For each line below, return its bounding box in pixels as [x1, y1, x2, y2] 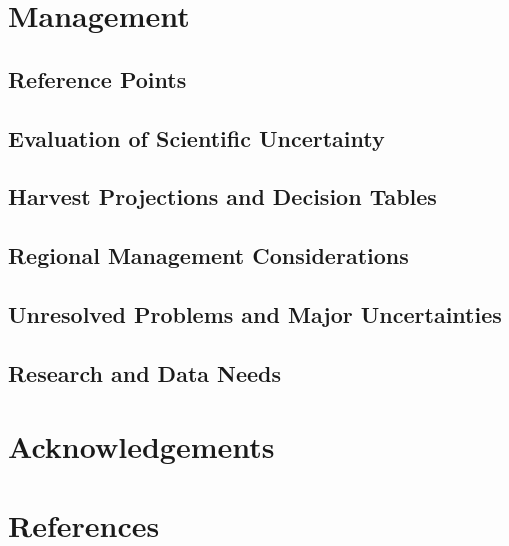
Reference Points [8, 63, 187, 94]
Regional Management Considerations [8, 240, 409, 271]
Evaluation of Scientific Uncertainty [8, 122, 385, 153]
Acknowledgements [8, 426, 275, 467]
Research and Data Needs [8, 357, 282, 388]
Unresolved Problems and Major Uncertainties [8, 298, 502, 329]
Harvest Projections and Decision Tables [8, 181, 437, 212]
